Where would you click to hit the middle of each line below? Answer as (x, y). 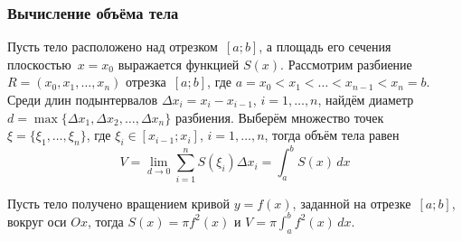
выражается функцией (179, 64)
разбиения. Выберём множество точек (279, 117)
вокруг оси (37, 221)
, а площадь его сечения (325, 46)
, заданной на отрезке (352, 203)
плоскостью (39, 64)
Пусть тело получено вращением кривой (119, 203)
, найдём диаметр (366, 99)
